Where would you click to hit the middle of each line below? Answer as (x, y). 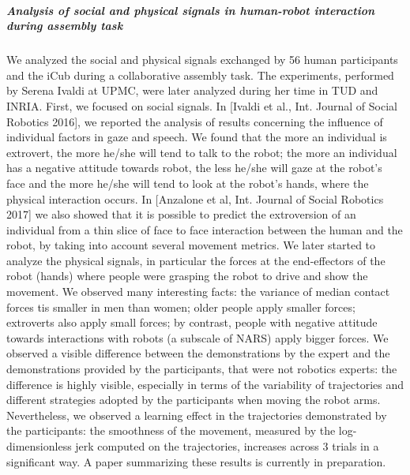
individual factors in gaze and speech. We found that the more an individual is (197, 137)
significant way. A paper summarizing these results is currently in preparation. (196, 461)
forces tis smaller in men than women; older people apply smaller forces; (181, 307)
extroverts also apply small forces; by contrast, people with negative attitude (192, 322)
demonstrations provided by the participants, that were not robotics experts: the (202, 369)
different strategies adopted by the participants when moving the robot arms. (194, 400)
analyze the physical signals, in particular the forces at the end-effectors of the (196, 260)
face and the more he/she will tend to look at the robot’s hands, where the (188, 183)
